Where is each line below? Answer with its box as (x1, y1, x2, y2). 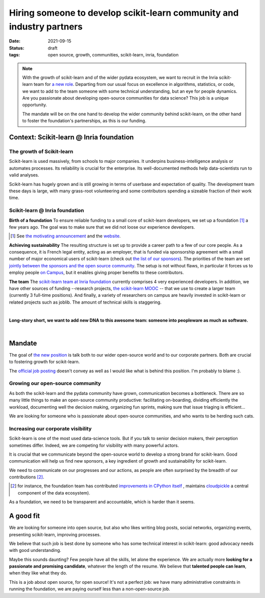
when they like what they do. (9, 570, 67, 576)
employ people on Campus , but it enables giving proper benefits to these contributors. (9, 270, 184, 276)
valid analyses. (9, 172, 39, 178)
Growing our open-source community (9, 380, 102, 387)
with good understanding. (9, 547, 61, 553)
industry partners (9, 21, 83, 32)
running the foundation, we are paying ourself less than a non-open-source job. (9, 586, 170, 592)
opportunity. (22, 102, 48, 108)
